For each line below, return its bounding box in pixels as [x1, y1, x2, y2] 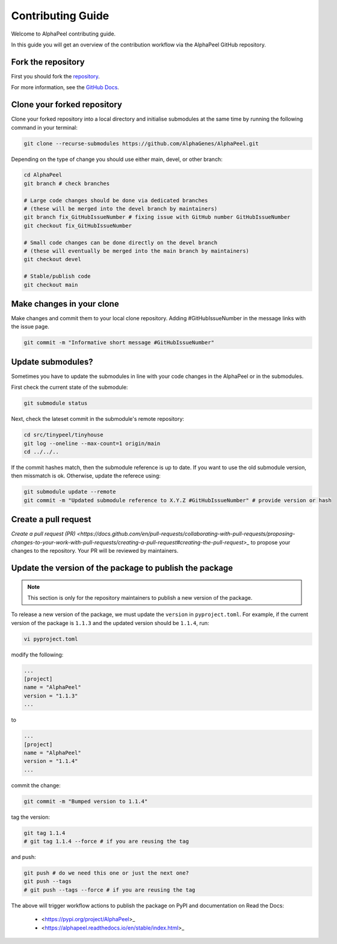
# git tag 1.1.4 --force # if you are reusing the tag [23, 838, 189, 845]
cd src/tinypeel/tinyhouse [23, 432, 104, 438]
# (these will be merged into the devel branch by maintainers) [23, 206, 218, 212]
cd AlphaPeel [23, 172, 63, 178]
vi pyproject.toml [23, 635, 78, 642]
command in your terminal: [11, 124, 78, 131]
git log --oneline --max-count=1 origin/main [23, 440, 161, 447]
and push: [11, 854, 36, 861]
